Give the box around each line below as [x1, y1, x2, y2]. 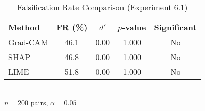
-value [121, 21, 146, 33]
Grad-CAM [8, 36, 49, 48]
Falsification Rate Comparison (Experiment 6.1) [17, 1, 188, 13]
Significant [154, 21, 197, 33]
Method [8, 21, 40, 33]
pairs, [30, 97, 48, 107]
